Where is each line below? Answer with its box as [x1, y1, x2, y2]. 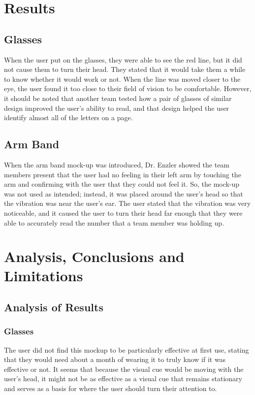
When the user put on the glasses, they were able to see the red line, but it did [4, 54, 242, 65]
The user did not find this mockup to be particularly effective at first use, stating [4, 344, 249, 355]
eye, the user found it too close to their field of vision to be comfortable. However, [4, 83, 252, 94]
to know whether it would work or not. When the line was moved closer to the [4, 73, 241, 84]
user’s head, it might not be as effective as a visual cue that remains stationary [4, 373, 242, 384]
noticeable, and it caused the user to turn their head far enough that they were [4, 207, 243, 218]
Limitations [4, 265, 83, 286]
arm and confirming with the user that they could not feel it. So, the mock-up [4, 179, 240, 189]
